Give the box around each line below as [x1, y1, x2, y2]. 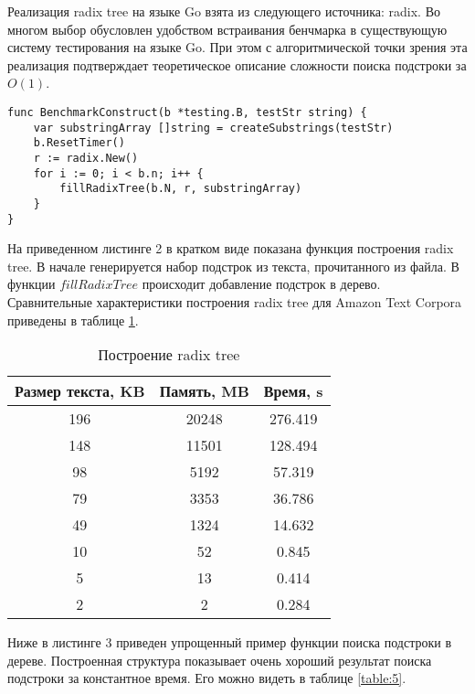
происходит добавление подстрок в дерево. [142, 274, 381, 294]
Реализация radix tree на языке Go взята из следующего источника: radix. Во [7, 2, 441, 20]
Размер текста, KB [15, 380, 145, 402]
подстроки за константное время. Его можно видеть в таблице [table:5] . [7, 668, 406, 688]
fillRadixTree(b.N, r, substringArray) [59, 182, 302, 196]
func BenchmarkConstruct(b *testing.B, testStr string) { [7, 105, 367, 119]
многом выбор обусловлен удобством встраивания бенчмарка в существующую [7, 19, 448, 38]
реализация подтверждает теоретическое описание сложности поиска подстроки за [7, 55, 467, 74]
